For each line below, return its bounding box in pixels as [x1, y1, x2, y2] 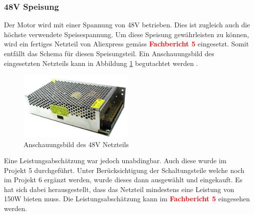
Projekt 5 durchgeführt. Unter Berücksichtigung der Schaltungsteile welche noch [4, 165, 245, 175]
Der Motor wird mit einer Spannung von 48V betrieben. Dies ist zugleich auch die [4, 20, 250, 30]
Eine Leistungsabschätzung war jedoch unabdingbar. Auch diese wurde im [4, 155, 227, 166]
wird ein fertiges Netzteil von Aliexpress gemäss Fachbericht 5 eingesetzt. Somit [4, 39, 249, 49]
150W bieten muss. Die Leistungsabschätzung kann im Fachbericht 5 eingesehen [4, 193, 250, 204]
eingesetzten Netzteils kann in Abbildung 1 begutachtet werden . [4, 58, 198, 68]
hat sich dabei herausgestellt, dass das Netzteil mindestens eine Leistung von [4, 184, 234, 194]
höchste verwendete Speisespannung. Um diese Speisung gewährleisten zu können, [4, 29, 249, 39]
